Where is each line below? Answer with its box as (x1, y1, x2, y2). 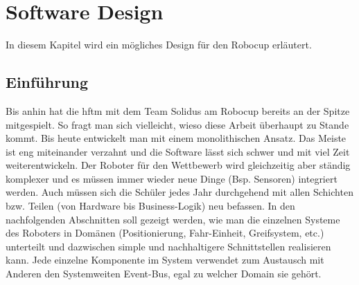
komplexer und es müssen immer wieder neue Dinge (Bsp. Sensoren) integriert (6, 171, 338, 185)
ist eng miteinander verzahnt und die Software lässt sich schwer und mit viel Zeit (6, 144, 350, 158)
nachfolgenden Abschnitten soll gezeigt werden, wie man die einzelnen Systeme (6, 212, 340, 226)
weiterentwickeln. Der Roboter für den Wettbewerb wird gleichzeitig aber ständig (6, 158, 351, 172)
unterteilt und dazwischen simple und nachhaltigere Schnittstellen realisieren (6, 239, 331, 253)
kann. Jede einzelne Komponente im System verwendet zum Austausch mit (6, 252, 324, 267)
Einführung (6, 71, 89, 93)
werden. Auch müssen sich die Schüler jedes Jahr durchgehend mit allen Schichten (6, 185, 353, 199)
